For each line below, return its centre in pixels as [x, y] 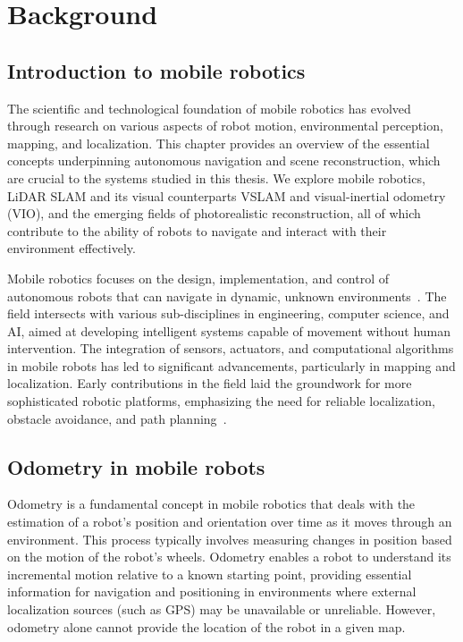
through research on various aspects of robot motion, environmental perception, [225, 126]
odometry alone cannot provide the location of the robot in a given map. [206, 626]
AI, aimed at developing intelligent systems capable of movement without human [229, 330]
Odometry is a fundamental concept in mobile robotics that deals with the [211, 504]
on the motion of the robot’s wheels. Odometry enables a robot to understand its [229, 557]
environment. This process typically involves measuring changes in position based [230, 539]
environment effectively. [72, 248]
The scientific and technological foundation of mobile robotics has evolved [209, 108]
